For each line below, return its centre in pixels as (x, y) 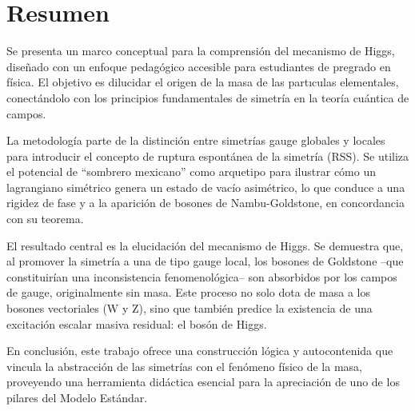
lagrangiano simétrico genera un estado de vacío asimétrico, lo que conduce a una (206, 187)
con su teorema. (45, 219)
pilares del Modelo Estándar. (77, 397)
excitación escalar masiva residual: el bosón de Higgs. (137, 323)
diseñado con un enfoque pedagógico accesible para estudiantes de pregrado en (199, 66)
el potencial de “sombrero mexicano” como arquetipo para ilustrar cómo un (191, 172)
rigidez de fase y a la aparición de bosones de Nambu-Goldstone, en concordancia (206, 203)
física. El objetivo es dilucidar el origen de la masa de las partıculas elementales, (203, 82)
